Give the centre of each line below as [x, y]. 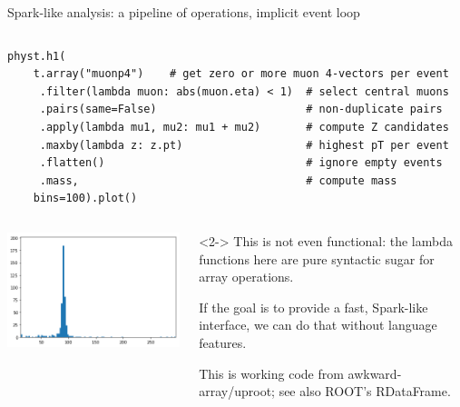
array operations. [246, 277]
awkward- [375, 373]
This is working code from [271, 373]
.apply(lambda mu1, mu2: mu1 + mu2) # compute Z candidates [244, 127]
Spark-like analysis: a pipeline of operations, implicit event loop [184, 12]
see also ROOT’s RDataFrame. [365, 391]
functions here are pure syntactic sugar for [317, 258]
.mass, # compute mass [218, 180]
